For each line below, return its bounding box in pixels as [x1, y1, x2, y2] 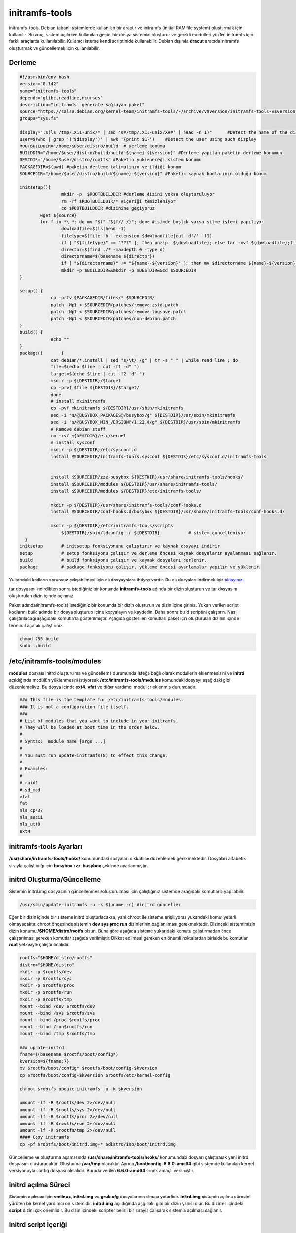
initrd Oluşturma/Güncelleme [9, 875, 101, 884]
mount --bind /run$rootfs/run [19, 1024, 93, 1030]
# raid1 [19, 780, 38, 786]
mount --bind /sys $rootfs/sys [19, 1010, 96, 1016]
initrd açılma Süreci [9, 1181, 70, 1189]
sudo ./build [19, 643, 51, 649]
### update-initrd [19, 1045, 64, 1051]
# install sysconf [50, 440, 96, 446]
